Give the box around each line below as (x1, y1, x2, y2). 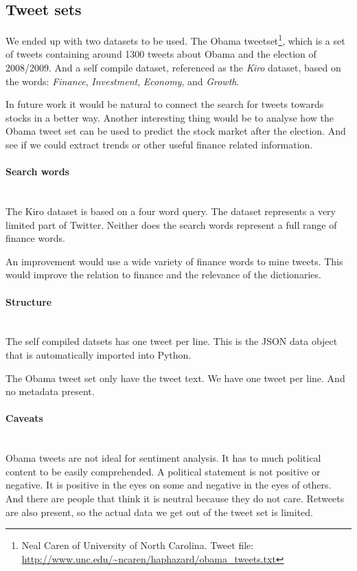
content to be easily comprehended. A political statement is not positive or (5, 464, 321, 478)
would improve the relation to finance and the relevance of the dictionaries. (5, 267, 321, 282)
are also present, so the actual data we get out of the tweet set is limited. (5, 504, 313, 519)
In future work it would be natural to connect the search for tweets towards (5, 97, 324, 111)
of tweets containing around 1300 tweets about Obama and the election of (5, 47, 316, 61)
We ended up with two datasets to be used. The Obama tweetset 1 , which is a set (5, 32, 345, 47)
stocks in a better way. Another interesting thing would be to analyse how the (5, 110, 334, 124)
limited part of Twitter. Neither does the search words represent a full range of (5, 217, 337, 232)
